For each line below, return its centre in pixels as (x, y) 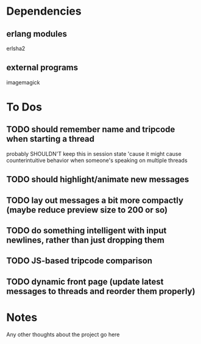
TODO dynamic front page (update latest (85, 281)
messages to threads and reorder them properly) (101, 291)
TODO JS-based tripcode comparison (79, 261)
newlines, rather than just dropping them (85, 240)
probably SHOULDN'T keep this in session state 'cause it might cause (94, 153)
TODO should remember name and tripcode (91, 130)
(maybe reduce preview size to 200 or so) (87, 210)
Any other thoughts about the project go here (63, 334)
